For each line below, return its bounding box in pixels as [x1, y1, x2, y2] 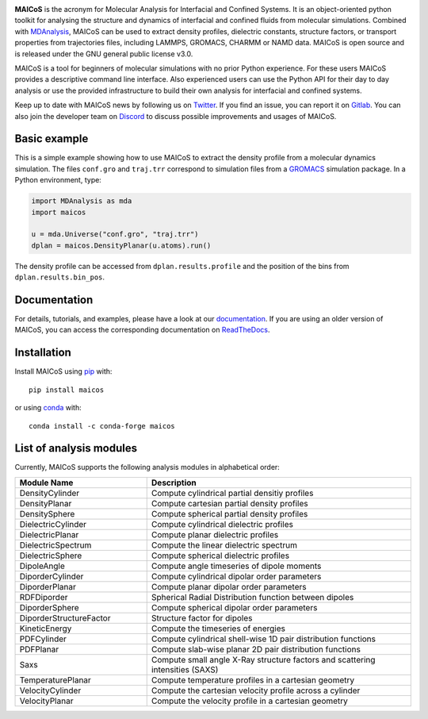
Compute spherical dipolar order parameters [151, 602, 318, 613]
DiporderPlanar [19, 581, 77, 592]
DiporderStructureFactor [19, 612, 111, 623]
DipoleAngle [19, 560, 65, 571]
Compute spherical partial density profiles [151, 508, 308, 519]
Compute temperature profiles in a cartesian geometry [151, 675, 355, 686]
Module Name [19, 477, 74, 488]
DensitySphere [19, 508, 75, 519]
